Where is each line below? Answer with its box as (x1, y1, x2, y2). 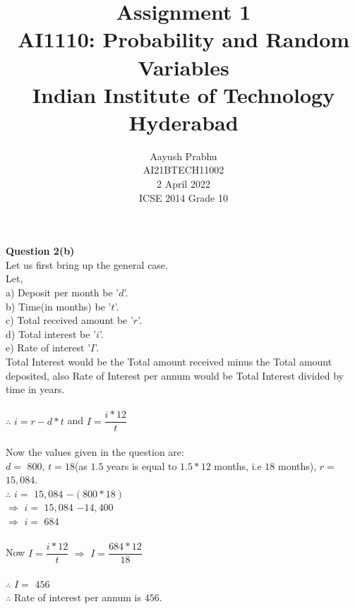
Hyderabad (128, 107, 239, 136)
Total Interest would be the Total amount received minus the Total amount (6, 354, 332, 368)
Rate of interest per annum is (13, 590, 141, 605)
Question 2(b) (6, 243, 75, 258)
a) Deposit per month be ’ (6, 285, 119, 300)
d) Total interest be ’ (6, 326, 97, 341)
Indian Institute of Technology (32, 80, 335, 109)
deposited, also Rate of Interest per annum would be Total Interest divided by (6, 368, 344, 382)
